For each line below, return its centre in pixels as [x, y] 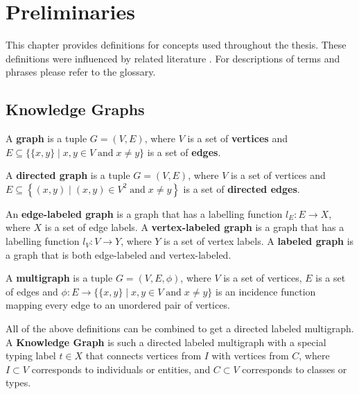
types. [18, 383]
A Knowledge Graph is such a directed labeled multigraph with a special [166, 342]
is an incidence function [265, 291]
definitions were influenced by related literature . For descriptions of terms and [173, 58]
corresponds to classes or [295, 369]
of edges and [32, 291]
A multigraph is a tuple [59, 278]
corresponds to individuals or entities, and [121, 369]
